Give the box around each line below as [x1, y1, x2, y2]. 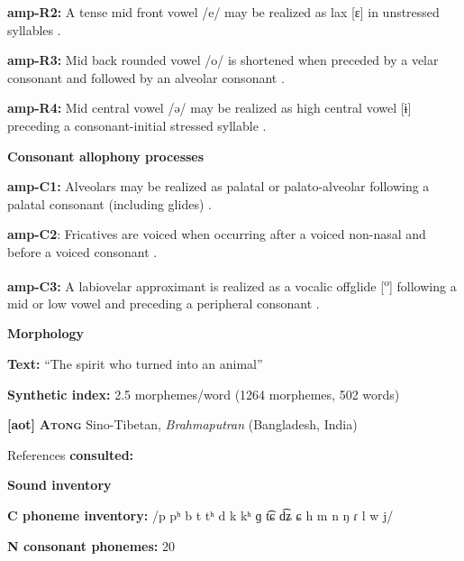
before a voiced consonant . [7, 242, 158, 261]
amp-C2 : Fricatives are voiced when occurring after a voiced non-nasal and [7, 225, 426, 244]
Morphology [7, 324, 84, 343]
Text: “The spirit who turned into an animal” [7, 354, 263, 372]
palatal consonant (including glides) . [7, 194, 212, 213]
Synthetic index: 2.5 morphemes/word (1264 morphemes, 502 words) [7, 384, 400, 403]
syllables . [7, 20, 61, 39]
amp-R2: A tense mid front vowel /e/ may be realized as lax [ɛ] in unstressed [7, 3, 440, 21]
